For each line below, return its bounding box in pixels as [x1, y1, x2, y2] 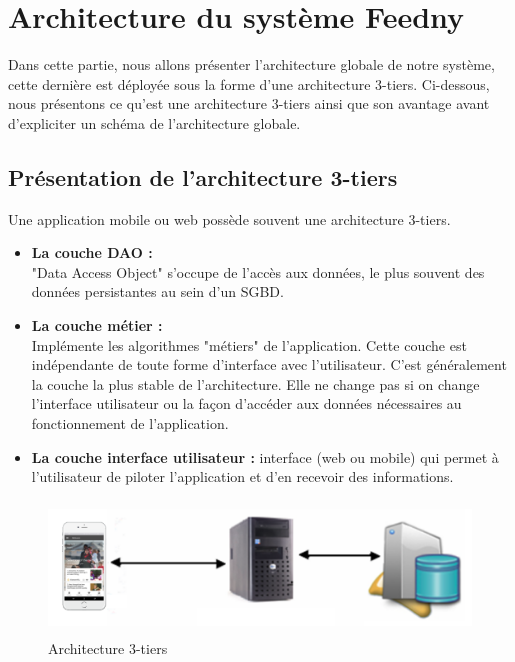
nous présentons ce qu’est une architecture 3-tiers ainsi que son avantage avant [8, 93, 490, 114]
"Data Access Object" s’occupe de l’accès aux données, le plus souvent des [31, 261, 485, 282]
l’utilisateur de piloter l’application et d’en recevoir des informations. [31, 466, 454, 487]
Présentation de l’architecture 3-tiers [8, 161, 398, 192]
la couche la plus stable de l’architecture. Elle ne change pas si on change [31, 373, 480, 394]
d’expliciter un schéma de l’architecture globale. [8, 112, 301, 133]
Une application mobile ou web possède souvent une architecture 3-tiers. [8, 208, 451, 229]
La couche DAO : [31, 242, 153, 263]
